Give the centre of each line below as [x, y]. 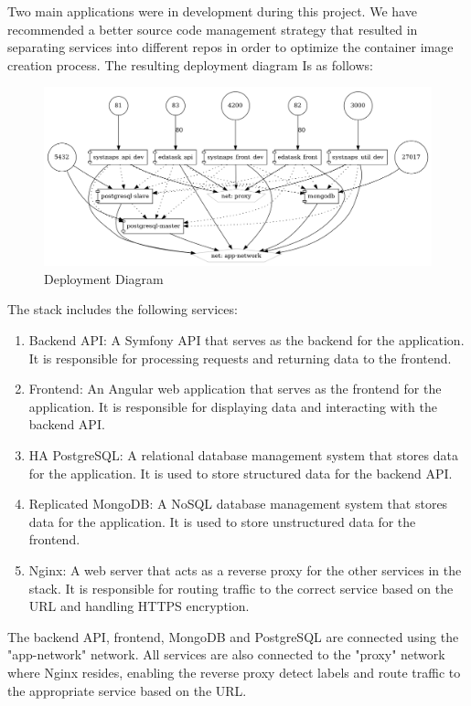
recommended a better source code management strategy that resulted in [213, 29]
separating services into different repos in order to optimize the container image [230, 47]
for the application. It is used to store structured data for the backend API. [241, 473]
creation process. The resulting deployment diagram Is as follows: [190, 64]
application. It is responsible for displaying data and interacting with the [233, 406]
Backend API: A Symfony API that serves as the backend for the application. [246, 340]
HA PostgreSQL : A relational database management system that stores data [243, 454]
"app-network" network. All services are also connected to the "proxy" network [226, 654]
